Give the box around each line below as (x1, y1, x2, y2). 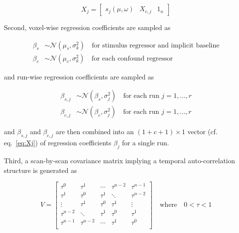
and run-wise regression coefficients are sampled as (4, 71, 154, 81)
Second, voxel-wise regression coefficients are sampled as (4, 22, 171, 32)
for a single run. (122, 138, 169, 148)
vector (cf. (187, 126, 218, 137)
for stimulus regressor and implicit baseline (92, 42, 220, 49)
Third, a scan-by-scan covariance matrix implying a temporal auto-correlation (4, 155, 235, 165)
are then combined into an (55, 126, 134, 137)
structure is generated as (4, 165, 77, 175)
